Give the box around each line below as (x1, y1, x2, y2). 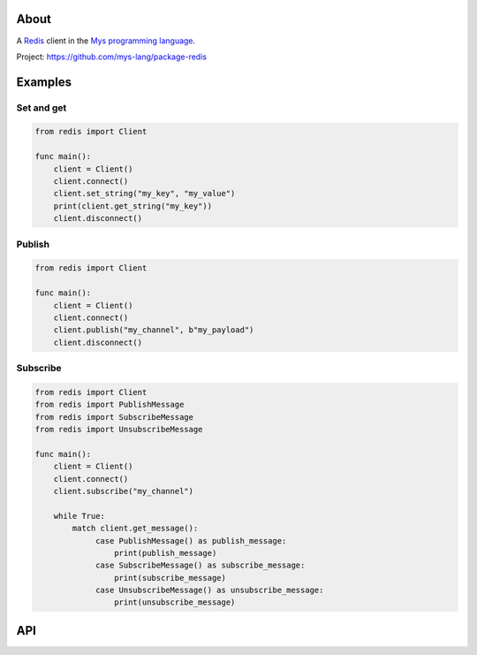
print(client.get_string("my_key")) (53, 201, 212, 211)
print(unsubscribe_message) (113, 598, 236, 607)
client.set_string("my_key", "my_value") (53, 188, 236, 199)
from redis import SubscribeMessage (34, 412, 194, 422)
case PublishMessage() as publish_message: (95, 536, 287, 545)
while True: (53, 511, 106, 521)
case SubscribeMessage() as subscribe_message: (95, 560, 306, 570)
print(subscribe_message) (113, 573, 227, 583)
